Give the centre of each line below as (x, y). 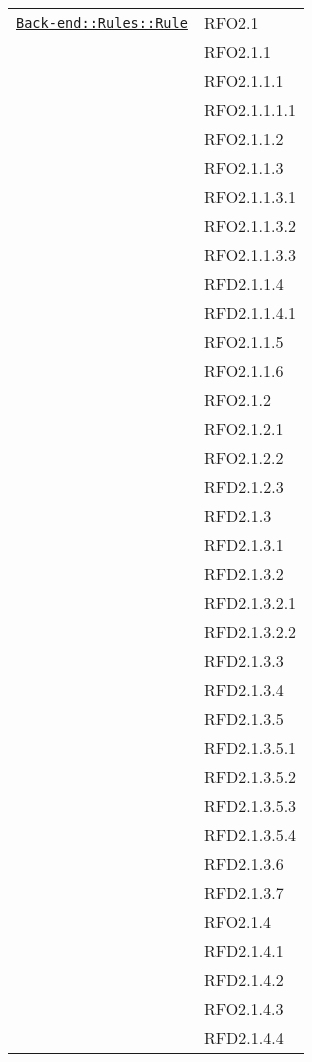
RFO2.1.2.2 (243, 457)
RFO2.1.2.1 (243, 428)
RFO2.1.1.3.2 (249, 225)
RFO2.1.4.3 (243, 1008)
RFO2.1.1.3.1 (249, 196)
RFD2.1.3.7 (243, 892)
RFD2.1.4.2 (243, 979)
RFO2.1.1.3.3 (249, 254)
